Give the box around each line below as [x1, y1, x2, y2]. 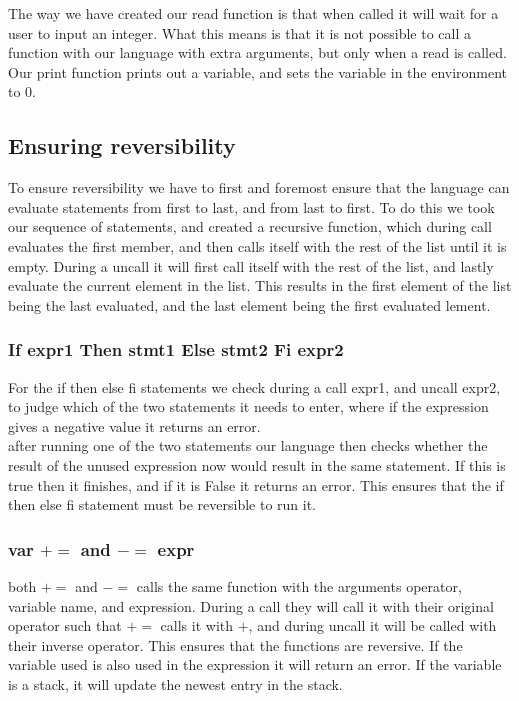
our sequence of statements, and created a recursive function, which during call [8, 216, 492, 237]
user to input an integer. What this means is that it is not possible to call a [8, 22, 471, 43]
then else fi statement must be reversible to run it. [8, 494, 316, 515]
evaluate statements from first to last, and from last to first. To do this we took [8, 196, 495, 217]
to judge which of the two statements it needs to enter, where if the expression [8, 396, 489, 417]
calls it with [160, 615, 234, 636]
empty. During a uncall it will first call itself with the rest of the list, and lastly [8, 255, 494, 276]
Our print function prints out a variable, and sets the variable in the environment [8, 61, 508, 82]
